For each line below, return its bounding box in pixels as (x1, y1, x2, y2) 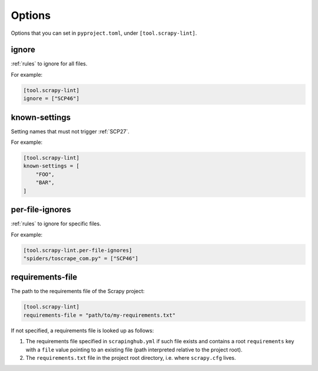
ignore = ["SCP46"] (23, 95, 79, 102)
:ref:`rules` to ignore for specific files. (11, 220, 101, 227)
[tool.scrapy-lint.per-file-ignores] (23, 247, 132, 254)
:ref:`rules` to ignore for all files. (11, 60, 88, 67)
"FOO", (35, 171, 55, 178)
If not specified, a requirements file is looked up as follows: (11, 327, 154, 334)
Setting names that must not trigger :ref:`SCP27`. (11, 127, 130, 135)
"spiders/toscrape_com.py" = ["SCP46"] (23, 255, 138, 262)
